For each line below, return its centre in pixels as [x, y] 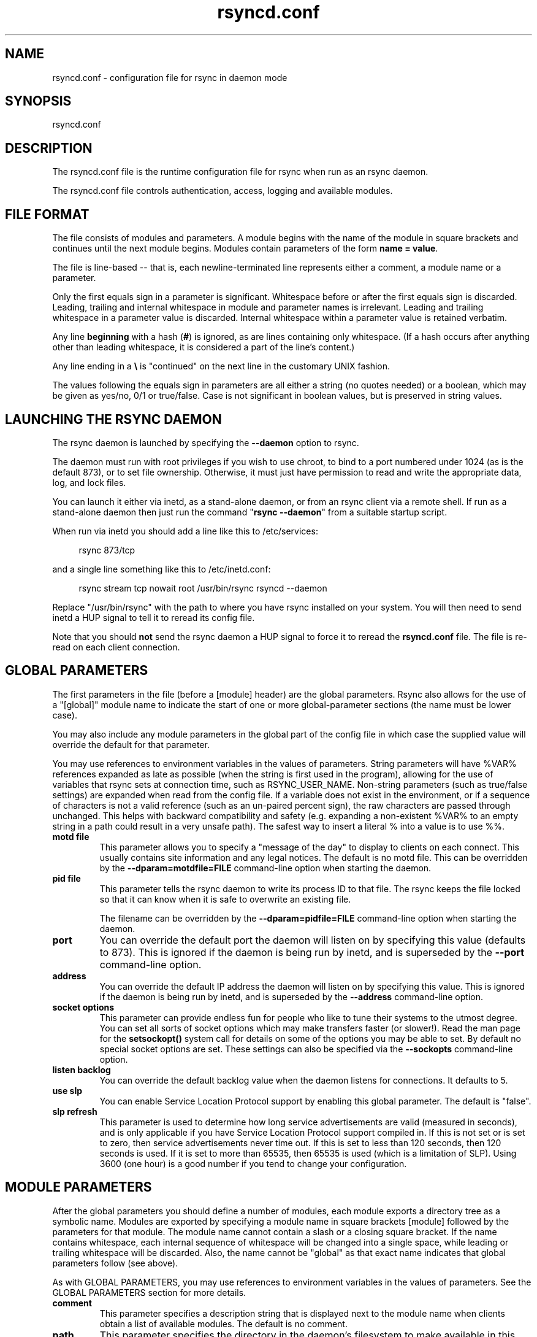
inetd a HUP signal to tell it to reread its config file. [154, 617]
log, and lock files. [89, 482]
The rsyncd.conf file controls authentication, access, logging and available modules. [223, 191]
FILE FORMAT [47, 214]
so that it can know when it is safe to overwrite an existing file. [225, 899]
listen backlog [82, 1069]
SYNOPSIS [38, 101]
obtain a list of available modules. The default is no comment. [223, 1324]
